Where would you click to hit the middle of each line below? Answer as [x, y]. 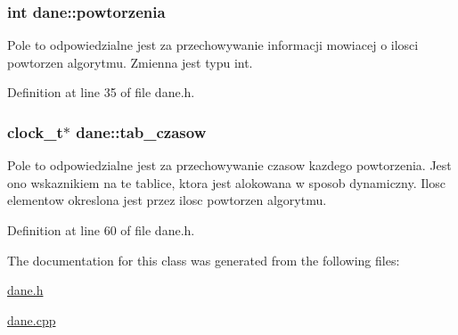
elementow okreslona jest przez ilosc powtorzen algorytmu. [167, 200]
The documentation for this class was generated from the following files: [204, 260]
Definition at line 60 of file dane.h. [101, 230]
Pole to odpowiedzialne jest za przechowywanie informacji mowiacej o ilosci [213, 45]
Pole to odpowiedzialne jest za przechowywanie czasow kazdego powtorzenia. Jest [229, 165]
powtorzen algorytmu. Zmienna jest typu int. [130, 62]
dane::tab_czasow [141, 131]
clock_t [35, 131]
